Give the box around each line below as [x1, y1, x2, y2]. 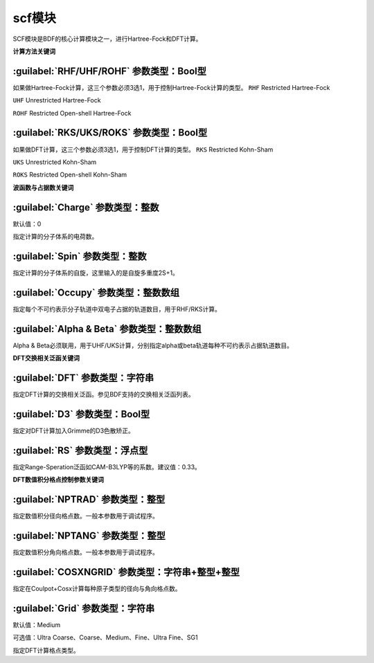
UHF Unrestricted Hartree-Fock [12, 96, 101, 105]
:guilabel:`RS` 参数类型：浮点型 [12, 444, 148, 456]
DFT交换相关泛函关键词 [12, 354, 80, 363]
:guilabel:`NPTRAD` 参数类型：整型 [12, 493, 166, 505]
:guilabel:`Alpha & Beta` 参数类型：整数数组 [12, 323, 202, 335]
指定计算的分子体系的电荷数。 [12, 233, 98, 240]
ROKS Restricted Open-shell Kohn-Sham [12, 170, 127, 179]
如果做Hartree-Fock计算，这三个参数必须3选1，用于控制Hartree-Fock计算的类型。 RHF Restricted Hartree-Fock [12, 83, 330, 91]
